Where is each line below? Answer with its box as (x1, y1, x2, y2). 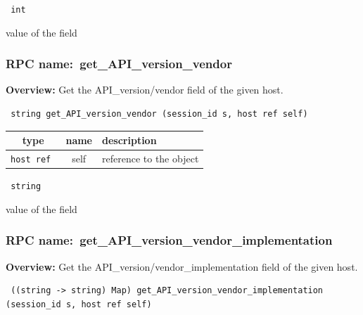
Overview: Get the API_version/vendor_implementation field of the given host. (6, 259, 358, 274)
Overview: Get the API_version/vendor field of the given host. (6, 82, 284, 97)
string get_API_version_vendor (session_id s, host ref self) (11, 109, 308, 120)
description (102, 133, 157, 148)
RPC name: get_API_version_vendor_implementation (6, 231, 333, 249)
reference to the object (102, 151, 199, 166)
